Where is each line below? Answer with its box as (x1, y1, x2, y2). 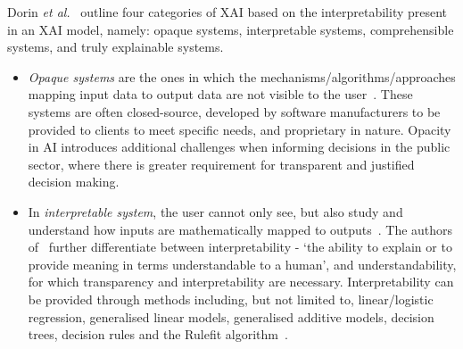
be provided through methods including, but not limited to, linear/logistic (28, 289, 434, 308)
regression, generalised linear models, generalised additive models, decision (28, 307, 434, 326)
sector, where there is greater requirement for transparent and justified (28, 154, 415, 173)
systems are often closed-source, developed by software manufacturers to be (28, 102, 441, 120)
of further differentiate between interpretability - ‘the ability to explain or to (28, 237, 452, 256)
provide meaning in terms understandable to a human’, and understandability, (28, 254, 457, 273)
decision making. (28, 172, 120, 191)
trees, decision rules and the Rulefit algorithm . (28, 325, 288, 344)
